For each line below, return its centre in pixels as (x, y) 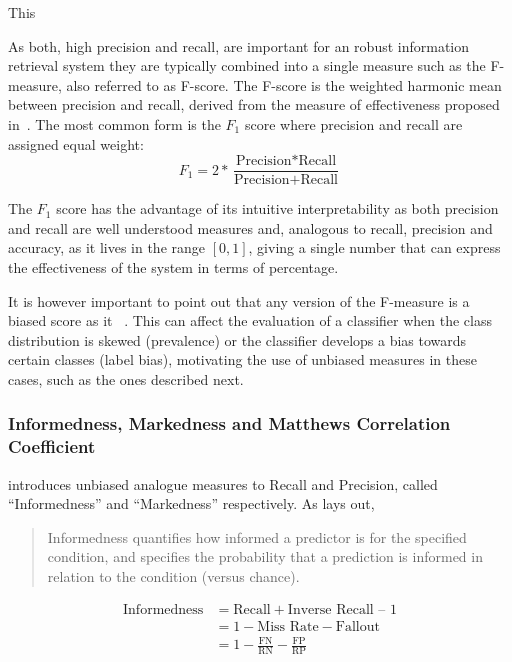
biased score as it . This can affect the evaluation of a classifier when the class (250, 320)
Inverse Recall (330, 609)
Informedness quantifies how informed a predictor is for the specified (257, 536)
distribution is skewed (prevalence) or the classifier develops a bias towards (237, 339)
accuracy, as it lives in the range (106, 247)
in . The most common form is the (114, 123)
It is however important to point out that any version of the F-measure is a (239, 300)
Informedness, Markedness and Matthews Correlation (229, 423)
